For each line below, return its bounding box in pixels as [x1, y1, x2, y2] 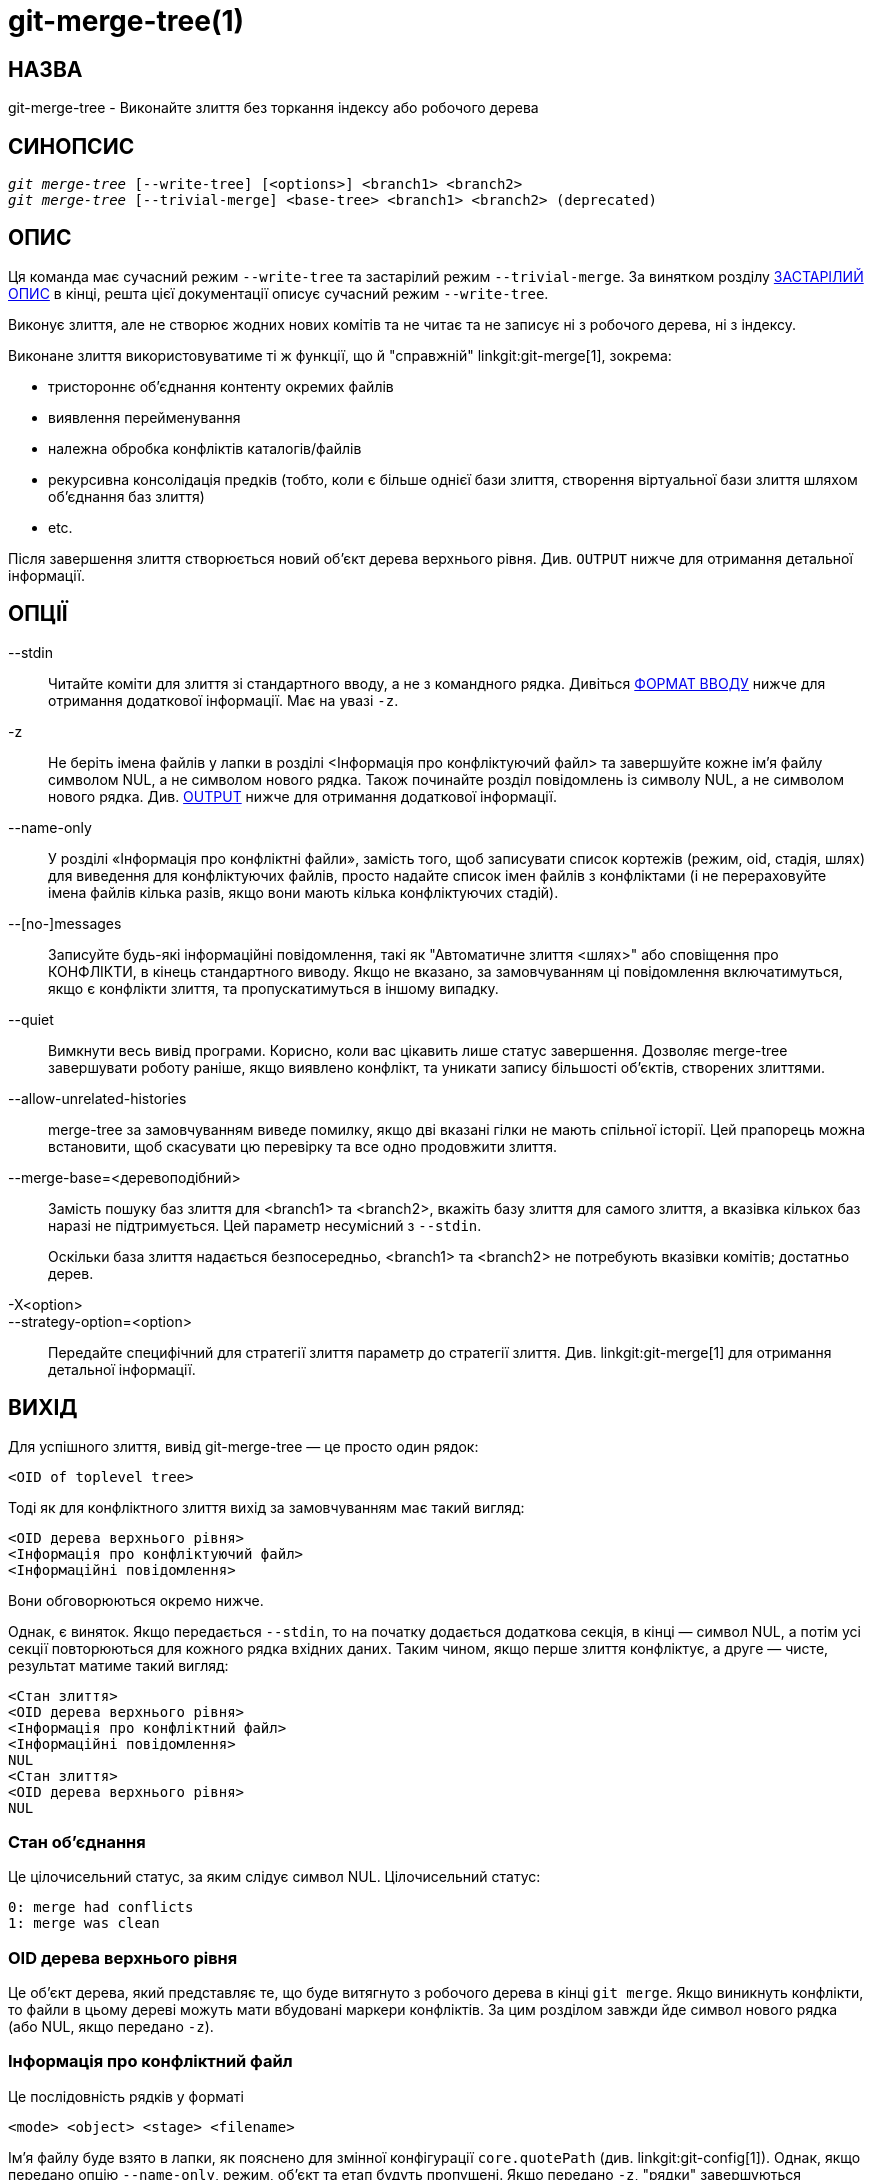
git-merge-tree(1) [8, 4, 245, 38]
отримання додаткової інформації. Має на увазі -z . [48, 691, 399, 709]
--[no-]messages [8, 914, 122, 932]
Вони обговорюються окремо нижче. [8, 1591, 264, 1609]
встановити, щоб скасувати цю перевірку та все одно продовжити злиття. [48, 1137, 558, 1155]
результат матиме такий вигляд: [8, 1656, 229, 1674]
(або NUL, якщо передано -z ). [8, 2018, 214, 2036]
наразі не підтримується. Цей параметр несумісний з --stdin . [48, 1216, 482, 1234]
